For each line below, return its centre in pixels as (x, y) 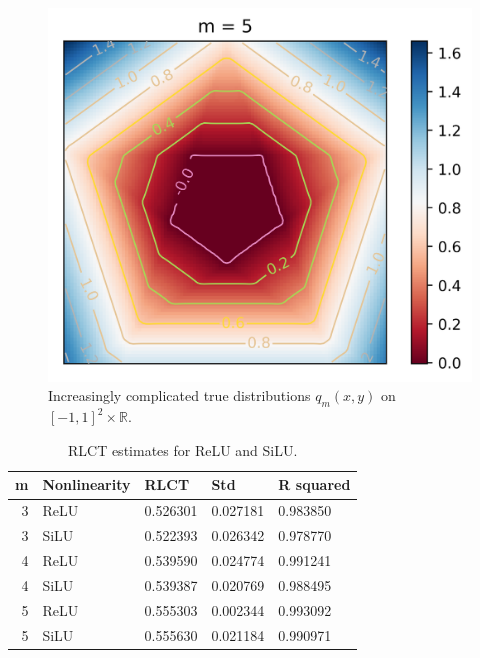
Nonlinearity (86, 484)
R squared (314, 484)
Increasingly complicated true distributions (179, 395)
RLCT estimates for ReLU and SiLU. (182, 449)
